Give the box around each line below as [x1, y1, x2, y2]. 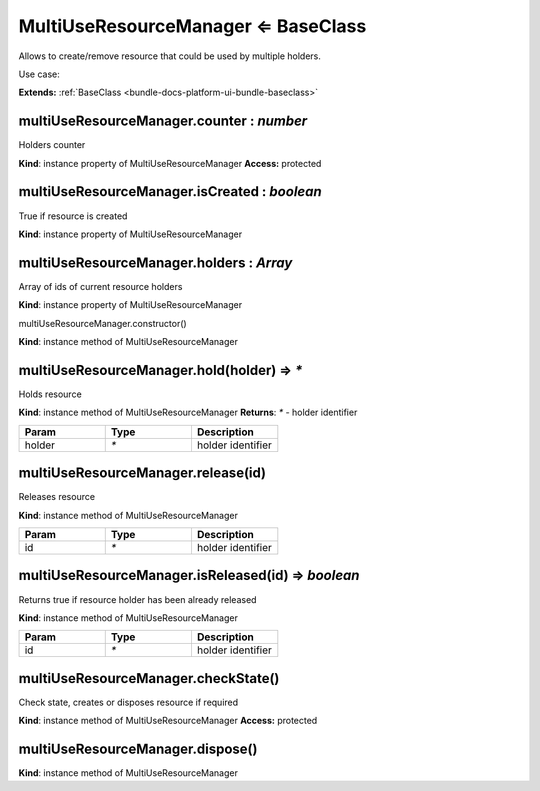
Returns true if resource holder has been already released [18, 593, 257, 605]
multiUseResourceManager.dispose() [18, 741, 258, 757]
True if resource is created [18, 210, 128, 222]
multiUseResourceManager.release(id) [18, 465, 267, 482]
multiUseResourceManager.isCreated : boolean [18, 183, 322, 200]
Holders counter [18, 139, 86, 151]
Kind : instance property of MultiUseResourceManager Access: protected [18, 157, 322, 169]
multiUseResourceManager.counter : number [18, 113, 308, 130]
